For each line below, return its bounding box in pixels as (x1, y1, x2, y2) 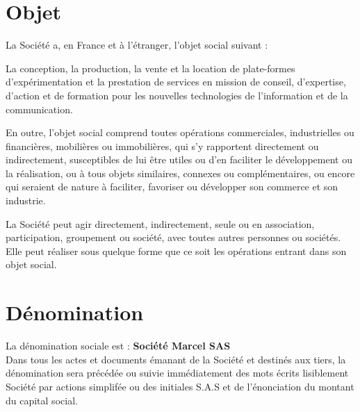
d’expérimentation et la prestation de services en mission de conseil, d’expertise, (6, 74, 346, 89)
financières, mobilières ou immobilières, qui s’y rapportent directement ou (6, 138, 319, 153)
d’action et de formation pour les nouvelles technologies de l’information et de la (6, 88, 348, 102)
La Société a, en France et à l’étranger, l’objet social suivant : (6, 38, 268, 52)
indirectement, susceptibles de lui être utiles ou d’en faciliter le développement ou (6, 152, 352, 167)
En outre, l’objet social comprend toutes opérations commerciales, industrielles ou (6, 125, 354, 140)
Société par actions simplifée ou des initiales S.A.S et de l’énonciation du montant (6, 379, 354, 393)
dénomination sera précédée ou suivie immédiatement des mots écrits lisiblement (6, 365, 349, 380)
